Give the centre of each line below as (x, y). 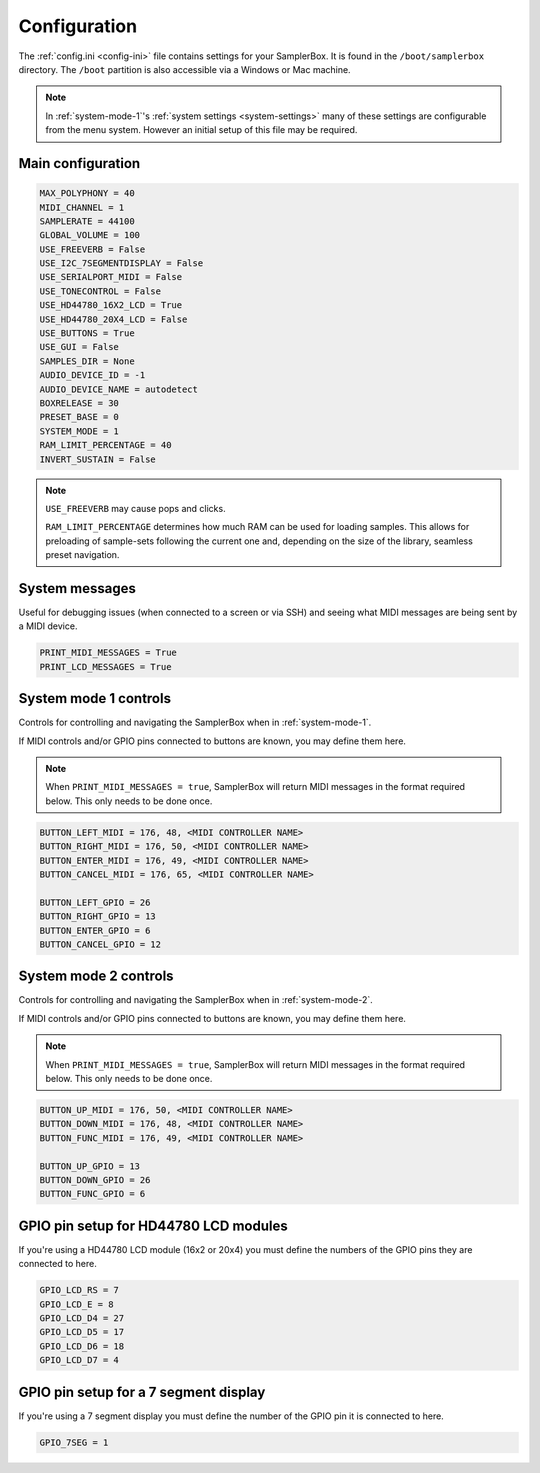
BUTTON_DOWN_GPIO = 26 (95, 1179)
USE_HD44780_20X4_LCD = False (113, 319)
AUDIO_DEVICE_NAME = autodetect (119, 389)
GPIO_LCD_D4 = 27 (82, 1318)
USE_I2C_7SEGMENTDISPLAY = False (121, 263)
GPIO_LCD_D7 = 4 (79, 1360)
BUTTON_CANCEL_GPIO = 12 (100, 944)
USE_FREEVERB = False (92, 249)
